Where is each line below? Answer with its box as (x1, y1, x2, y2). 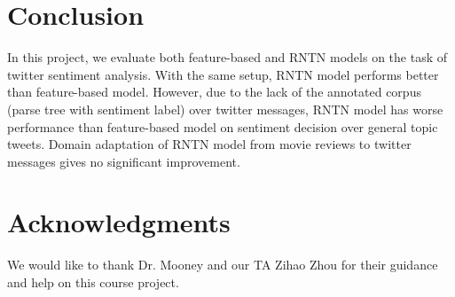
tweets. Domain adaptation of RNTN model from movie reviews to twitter (7, 135, 412, 153)
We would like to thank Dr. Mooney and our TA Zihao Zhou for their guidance (7, 255, 438, 274)
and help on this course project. (7, 273, 179, 291)
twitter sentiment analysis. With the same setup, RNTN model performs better (7, 65, 439, 83)
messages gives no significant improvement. (7, 152, 240, 170)
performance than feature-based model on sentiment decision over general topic (7, 117, 438, 136)
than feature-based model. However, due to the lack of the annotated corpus (7, 82, 421, 101)
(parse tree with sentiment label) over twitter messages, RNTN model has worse (7, 99, 443, 118)
